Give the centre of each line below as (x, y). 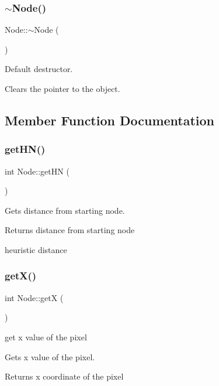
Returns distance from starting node (70, 230)
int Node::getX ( (34, 297)
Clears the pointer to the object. (62, 88)
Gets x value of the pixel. (50, 356)
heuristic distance (36, 249)
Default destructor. (39, 69)
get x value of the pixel (46, 337)
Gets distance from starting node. (65, 210)
